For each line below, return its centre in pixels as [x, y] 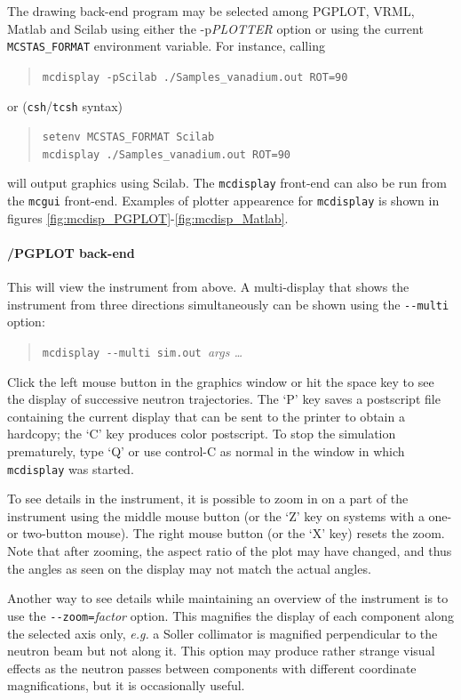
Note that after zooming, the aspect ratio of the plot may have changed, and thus [230, 551]
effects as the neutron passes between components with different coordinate [212, 668]
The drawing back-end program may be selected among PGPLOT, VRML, [211, 11]
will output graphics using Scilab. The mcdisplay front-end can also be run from [227, 183]
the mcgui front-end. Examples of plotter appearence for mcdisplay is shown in [223, 201]
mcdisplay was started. [71, 468]
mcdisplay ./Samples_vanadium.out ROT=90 [166, 154]
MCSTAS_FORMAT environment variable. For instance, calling [166, 46]
